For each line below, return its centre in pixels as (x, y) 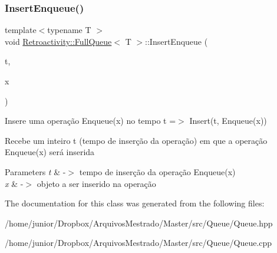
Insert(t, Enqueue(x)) (228, 121)
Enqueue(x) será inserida (50, 152)
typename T (69, 30)
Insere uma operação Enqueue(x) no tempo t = (90, 121)
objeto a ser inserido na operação (96, 183)
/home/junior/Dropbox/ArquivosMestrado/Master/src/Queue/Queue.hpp (139, 223)
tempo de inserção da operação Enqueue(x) (157, 171)
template (21, 30)
